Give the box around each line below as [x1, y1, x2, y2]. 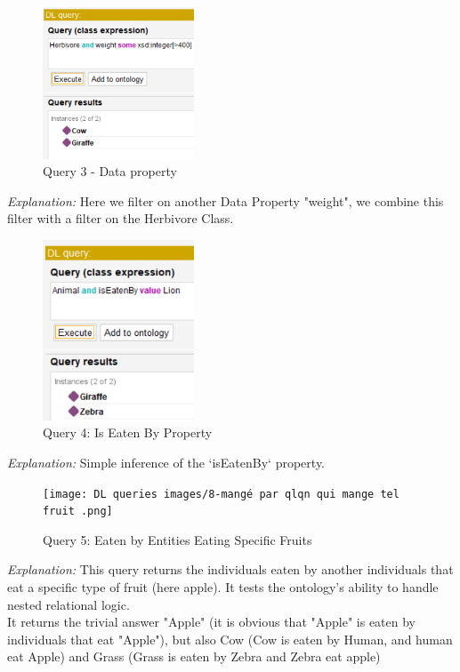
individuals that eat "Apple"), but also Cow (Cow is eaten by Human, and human [7, 629, 453, 648]
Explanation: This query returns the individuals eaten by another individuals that [7, 560, 454, 579]
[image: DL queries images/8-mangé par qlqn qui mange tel [43, 487, 399, 500]
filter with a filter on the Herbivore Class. [7, 209, 234, 228]
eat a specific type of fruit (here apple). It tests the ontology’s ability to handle [7, 578, 439, 596]
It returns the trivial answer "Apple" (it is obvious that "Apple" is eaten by [7, 612, 416, 631]
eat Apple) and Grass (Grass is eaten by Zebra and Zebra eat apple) [7, 647, 381, 666]
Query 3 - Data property [43, 162, 177, 180]
